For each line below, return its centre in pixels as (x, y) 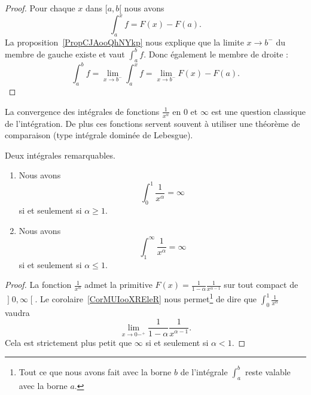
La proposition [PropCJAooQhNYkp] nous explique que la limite (124, 42)
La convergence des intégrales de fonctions (82, 111)
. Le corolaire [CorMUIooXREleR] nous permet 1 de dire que (146, 298)
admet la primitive (118, 285)
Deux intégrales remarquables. (60, 155)
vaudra (17, 312)
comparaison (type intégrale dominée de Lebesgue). (99, 135)
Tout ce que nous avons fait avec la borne (95, 371)
